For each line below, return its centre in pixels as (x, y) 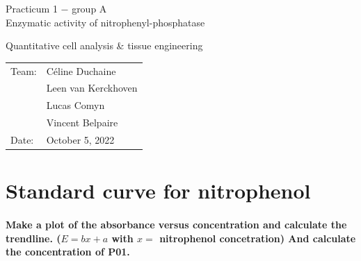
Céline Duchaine (81, 70)
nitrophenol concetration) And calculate (258, 238)
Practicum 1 (32, 8)
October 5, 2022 (80, 139)
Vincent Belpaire (82, 123)
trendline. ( (33, 238)
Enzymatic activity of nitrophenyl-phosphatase (105, 22)
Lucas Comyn (75, 105)
